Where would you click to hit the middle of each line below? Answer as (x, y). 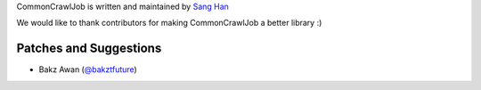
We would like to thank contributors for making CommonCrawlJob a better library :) (169, 23)
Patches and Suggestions (89, 49)
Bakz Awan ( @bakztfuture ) (88, 70)
